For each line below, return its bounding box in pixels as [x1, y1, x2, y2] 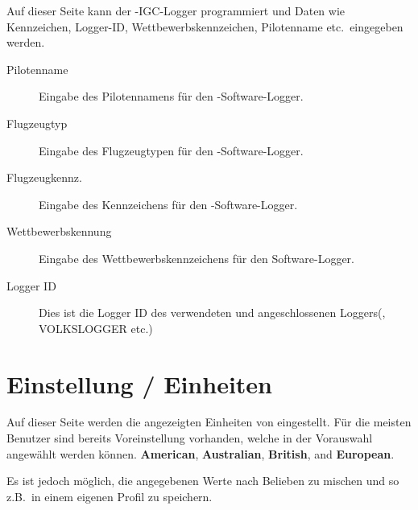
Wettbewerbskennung [6, 223, 112, 240]
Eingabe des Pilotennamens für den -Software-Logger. [39, 88, 304, 105]
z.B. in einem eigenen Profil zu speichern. [6, 487, 213, 504]
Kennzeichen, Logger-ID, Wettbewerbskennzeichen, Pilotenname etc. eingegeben [6, 18, 404, 35]
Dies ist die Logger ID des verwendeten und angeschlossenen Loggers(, [39, 304, 386, 321]
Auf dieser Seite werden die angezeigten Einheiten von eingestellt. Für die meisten [6, 413, 412, 430]
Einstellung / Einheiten [6, 367, 273, 400]
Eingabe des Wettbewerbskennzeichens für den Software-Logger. [39, 249, 354, 266]
